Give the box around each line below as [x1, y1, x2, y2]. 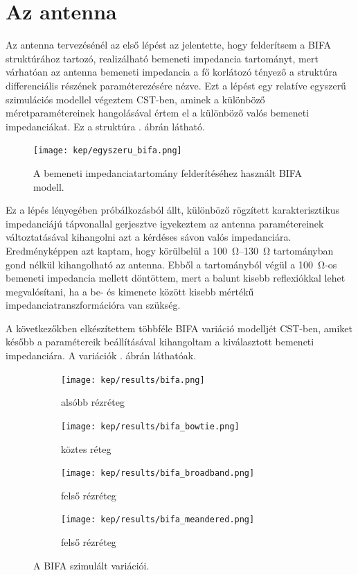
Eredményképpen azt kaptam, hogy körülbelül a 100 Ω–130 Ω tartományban [6, 243, 334, 257]
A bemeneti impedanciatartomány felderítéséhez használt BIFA [33, 165, 302, 180]
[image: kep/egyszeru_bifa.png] [33, 146, 182, 156]
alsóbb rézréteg [61, 395, 125, 409]
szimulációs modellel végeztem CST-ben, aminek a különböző [6, 92, 265, 106]
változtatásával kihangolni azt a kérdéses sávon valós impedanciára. [6, 230, 292, 244]
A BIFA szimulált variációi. [33, 558, 150, 572]
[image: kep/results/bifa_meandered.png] [61, 515, 255, 525]
